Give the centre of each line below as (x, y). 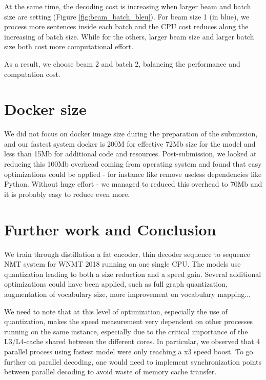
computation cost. (32, 74)
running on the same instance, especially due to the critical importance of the (126, 331)
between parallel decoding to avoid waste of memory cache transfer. (110, 372)
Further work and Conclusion (110, 229)
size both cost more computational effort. (69, 46)
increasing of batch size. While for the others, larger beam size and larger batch (129, 36)
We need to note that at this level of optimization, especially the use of (116, 311)
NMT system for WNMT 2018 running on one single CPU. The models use (122, 264)
